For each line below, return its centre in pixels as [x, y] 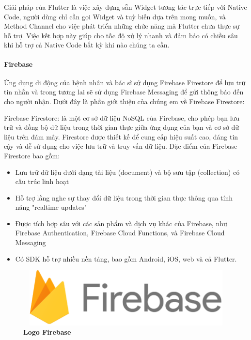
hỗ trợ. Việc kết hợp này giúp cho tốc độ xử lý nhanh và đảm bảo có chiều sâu [121, 35]
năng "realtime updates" [51, 207]
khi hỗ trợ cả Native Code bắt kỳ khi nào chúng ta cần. [87, 45]
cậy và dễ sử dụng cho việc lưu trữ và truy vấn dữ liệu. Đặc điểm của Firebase [121, 146]
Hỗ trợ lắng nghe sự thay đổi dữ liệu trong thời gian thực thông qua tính [124, 197]
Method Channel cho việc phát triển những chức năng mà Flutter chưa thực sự [122, 26]
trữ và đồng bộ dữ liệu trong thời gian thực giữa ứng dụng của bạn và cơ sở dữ [122, 127]
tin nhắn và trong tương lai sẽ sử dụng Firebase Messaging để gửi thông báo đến [124, 92]
